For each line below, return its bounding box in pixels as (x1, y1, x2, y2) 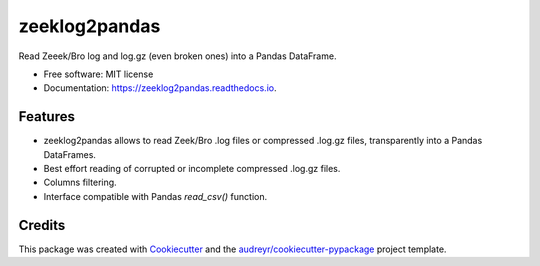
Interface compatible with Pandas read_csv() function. (43, 190, 268, 202)
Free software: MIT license (43, 68, 154, 80)
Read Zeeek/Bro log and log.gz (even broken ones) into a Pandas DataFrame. (18, 50, 337, 62)
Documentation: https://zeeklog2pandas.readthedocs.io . (43, 82, 277, 94)
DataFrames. (43, 148, 97, 160)
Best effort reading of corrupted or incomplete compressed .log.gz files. (43, 163, 341, 175)
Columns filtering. (43, 176, 117, 189)
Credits (18, 216, 66, 234)
